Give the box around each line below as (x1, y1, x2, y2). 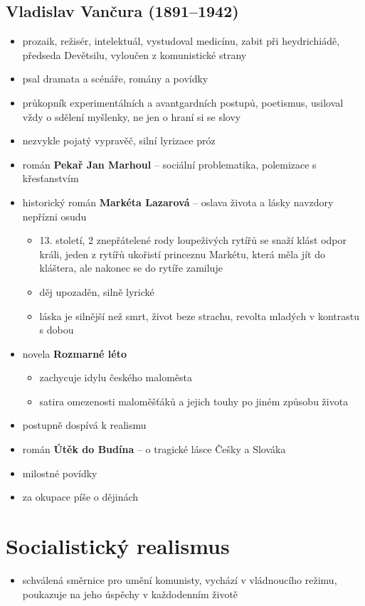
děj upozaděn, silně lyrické (39, 284, 154, 299)
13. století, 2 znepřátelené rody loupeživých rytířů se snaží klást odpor (39, 233, 347, 248)
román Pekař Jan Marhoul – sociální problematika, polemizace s (22, 156, 317, 171)
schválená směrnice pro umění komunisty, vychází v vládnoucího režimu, (22, 572, 337, 587)
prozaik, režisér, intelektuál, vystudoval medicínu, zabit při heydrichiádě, (22, 33, 340, 48)
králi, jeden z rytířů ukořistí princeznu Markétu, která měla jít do (39, 246, 325, 261)
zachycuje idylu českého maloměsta (39, 370, 192, 385)
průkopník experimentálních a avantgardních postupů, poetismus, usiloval (22, 95, 344, 110)
